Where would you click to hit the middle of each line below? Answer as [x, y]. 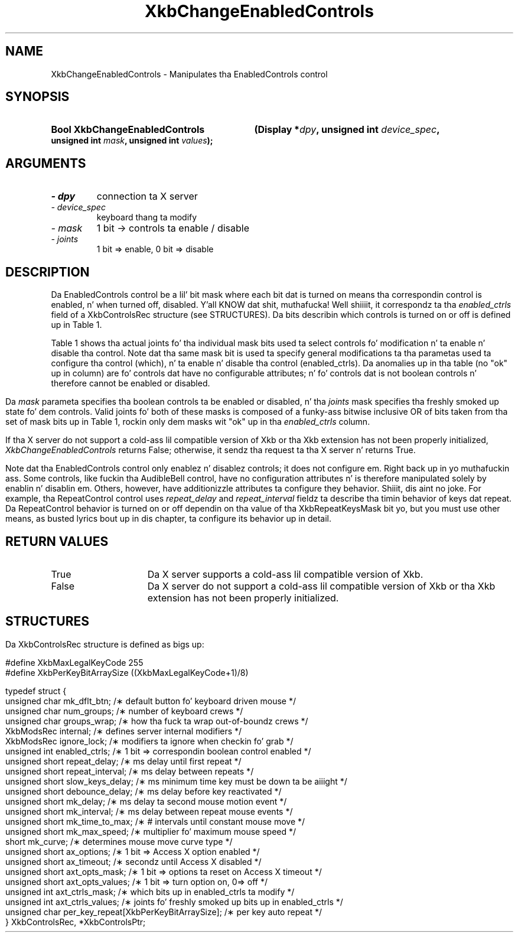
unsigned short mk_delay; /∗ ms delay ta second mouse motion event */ [146, 801]
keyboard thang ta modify [147, 217]
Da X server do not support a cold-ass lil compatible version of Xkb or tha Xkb [321, 586]
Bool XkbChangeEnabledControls [128, 130]
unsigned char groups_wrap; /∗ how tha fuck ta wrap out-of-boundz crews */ [157, 721]
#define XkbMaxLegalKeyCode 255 [74, 662]
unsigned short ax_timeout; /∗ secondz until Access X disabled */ [133, 861]
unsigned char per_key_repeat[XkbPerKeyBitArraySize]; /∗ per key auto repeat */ [164, 912]
